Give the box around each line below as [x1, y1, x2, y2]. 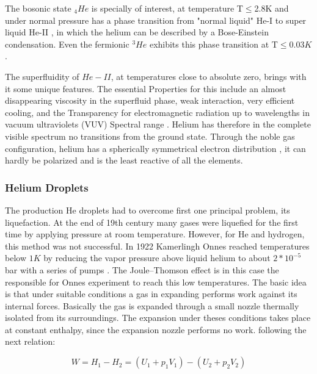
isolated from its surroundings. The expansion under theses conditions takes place [5, 311, 311, 324]
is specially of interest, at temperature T [91, 2, 243, 14]
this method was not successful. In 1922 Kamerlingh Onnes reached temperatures [5, 239, 310, 252]
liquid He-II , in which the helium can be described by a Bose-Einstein [5, 26, 269, 38]
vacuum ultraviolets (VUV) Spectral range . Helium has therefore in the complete [5, 118, 311, 131]
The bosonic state [5, 2, 71, 14]
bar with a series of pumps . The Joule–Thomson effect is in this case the [5, 263, 279, 276]
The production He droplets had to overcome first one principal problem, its [5, 203, 290, 216]
